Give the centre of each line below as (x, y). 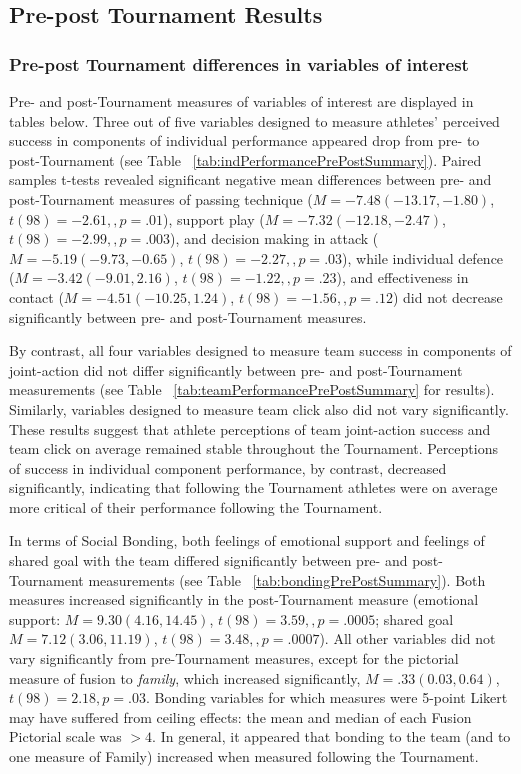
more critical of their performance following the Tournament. (196, 506)
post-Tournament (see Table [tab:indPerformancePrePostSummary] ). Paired (245, 159)
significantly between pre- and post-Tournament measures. (188, 316)
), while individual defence (423, 257)
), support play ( (214, 218)
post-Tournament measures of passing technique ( (161, 198)
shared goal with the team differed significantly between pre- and (208, 560)
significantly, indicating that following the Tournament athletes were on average (253, 487)
